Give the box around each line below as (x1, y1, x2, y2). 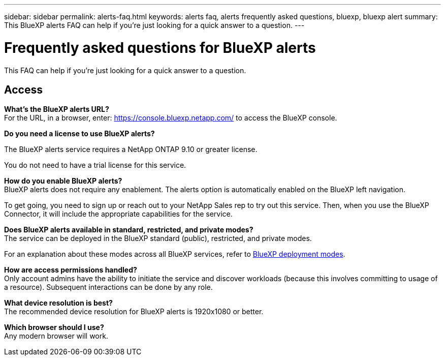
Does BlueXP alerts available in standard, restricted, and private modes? (4, 225, 253, 234)
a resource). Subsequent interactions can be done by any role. (4, 283, 213, 292)
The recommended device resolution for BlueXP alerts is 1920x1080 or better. (4, 307, 264, 316)
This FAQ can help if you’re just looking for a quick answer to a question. (4, 66, 246, 75)
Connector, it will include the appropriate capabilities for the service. (4, 209, 233, 219)
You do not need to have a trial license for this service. (4, 161, 186, 170)
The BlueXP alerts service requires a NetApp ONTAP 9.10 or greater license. (4, 145, 258, 154)
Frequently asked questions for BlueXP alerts (4, 39, 316, 56)
